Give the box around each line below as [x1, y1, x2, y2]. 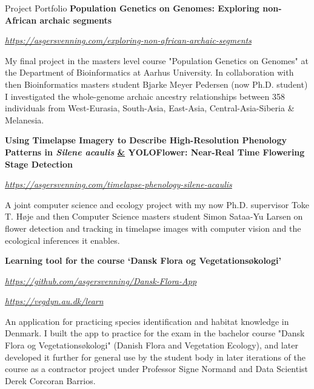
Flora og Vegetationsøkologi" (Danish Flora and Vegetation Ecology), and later [5, 339, 298, 351]
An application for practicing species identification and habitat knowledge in [5, 315, 289, 327]
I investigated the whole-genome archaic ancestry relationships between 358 [5, 90, 285, 102]
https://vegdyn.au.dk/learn [5, 295, 104, 307]
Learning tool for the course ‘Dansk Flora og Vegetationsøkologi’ [5, 254, 281, 267]
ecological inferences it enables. [5, 234, 120, 246]
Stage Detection [5, 157, 73, 170]
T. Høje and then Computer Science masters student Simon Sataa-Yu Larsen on [5, 210, 303, 223]
